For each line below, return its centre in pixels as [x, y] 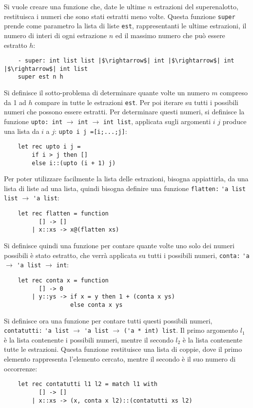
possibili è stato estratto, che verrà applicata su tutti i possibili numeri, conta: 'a [127, 255]
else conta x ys [97, 305]
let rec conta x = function [63, 280]
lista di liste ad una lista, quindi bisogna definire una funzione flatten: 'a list [125, 188]
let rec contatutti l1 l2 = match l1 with [88, 384]
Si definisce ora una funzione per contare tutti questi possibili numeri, [108, 320]
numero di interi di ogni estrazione [55, 35]
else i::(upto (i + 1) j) [74, 163]
